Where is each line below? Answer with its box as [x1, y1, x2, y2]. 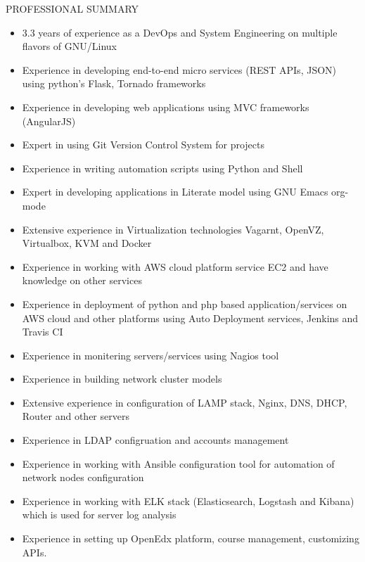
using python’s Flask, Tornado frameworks [22, 76, 206, 91]
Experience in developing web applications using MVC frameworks [22, 99, 309, 114]
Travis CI [22, 324, 63, 339]
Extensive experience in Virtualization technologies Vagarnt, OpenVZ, [22, 222, 324, 236]
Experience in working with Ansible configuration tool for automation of [22, 456, 335, 471]
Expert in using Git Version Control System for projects [22, 137, 265, 152]
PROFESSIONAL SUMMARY [6, 1, 139, 15]
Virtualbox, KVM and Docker [22, 236, 152, 250]
